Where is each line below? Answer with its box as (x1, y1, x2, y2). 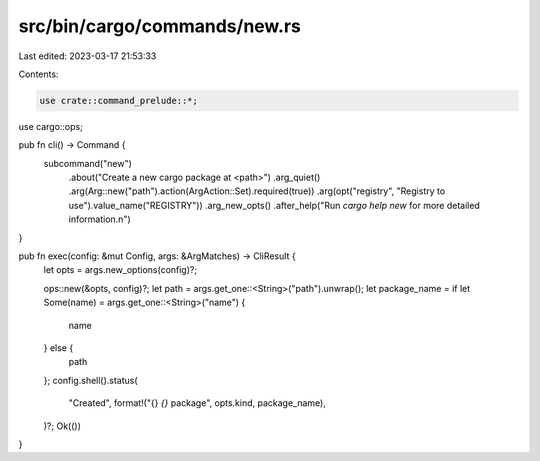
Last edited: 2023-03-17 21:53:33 (18, 50, 157, 62)
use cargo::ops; (18, 120, 84, 132)
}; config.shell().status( (43, 374, 139, 386)
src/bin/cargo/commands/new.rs (18, 15, 302, 37)
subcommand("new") (43, 157, 132, 169)
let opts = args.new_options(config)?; (43, 264, 198, 276)
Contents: (18, 68, 59, 80)
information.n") (68, 213, 132, 225)
